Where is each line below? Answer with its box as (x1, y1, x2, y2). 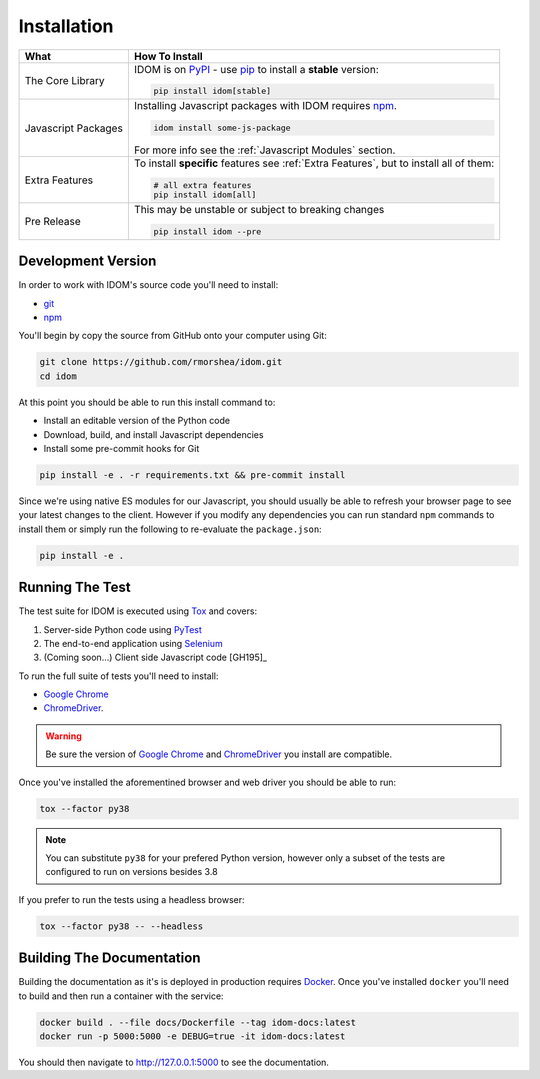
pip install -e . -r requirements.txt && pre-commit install (39, 469, 346, 480)
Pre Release (24, 214, 82, 228)
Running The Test (18, 579, 131, 596)
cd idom (39, 370, 77, 382)
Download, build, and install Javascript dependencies (43, 428, 264, 440)
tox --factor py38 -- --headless (39, 920, 204, 932)
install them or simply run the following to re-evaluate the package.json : (18, 523, 322, 535)
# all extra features (153, 180, 252, 190)
